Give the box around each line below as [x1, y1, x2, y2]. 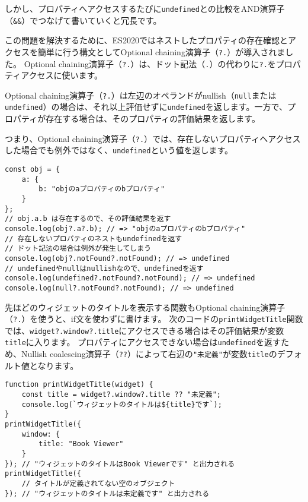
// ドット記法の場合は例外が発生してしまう [5, 244, 152, 253]
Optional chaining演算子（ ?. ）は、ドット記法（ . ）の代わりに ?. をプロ [24, 57, 293, 70]
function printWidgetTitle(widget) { [5, 380, 153, 389]
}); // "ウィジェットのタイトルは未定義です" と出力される [5, 489, 210, 498]
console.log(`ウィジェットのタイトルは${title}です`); [21, 400, 222, 409]
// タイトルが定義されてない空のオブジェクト [21, 479, 175, 488]
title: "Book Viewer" [38, 440, 124, 449]
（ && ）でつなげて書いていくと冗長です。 [5, 14, 162, 26]
